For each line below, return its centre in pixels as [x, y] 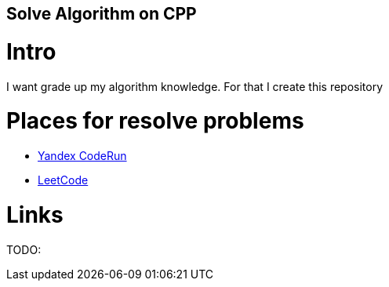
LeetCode [63, 180]
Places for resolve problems [155, 121]
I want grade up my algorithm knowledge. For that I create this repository [195, 86]
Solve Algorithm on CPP [102, 14]
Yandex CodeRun [82, 156]
